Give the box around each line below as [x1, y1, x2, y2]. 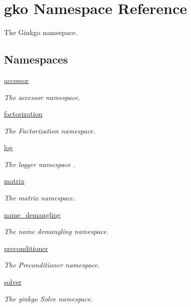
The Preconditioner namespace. [4, 259, 100, 270]
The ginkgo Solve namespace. [4, 293, 93, 303]
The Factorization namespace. [4, 125, 95, 135]
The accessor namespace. [4, 91, 80, 102]
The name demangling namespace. [4, 226, 108, 236]
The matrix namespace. [4, 192, 75, 203]
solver [4, 276, 22, 287]
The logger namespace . [4, 158, 75, 169]
